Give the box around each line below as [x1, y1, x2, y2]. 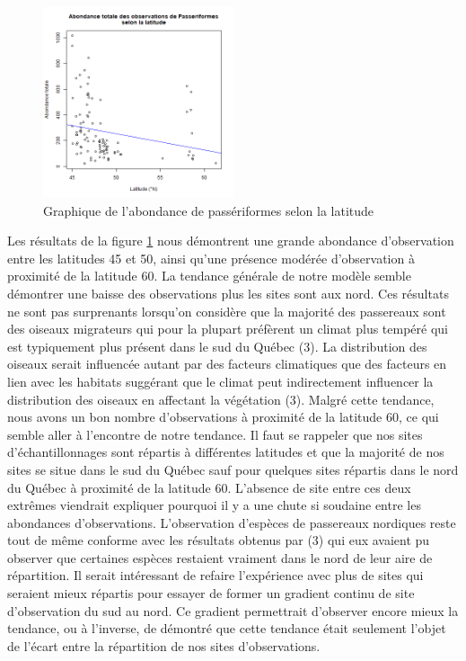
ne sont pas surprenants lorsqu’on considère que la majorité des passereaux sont [7, 301, 446, 320]
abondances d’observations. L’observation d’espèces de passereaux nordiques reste [7, 513, 456, 531]
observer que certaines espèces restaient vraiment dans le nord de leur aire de [7, 548, 433, 567]
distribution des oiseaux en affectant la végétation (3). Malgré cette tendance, [7, 389, 435, 408]
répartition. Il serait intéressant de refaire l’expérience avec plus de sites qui [7, 566, 424, 585]
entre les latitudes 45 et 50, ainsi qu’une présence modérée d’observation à [7, 248, 415, 267]
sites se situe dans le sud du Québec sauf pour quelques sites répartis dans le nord [7, 460, 459, 478]
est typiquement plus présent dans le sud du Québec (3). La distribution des [7, 336, 427, 355]
